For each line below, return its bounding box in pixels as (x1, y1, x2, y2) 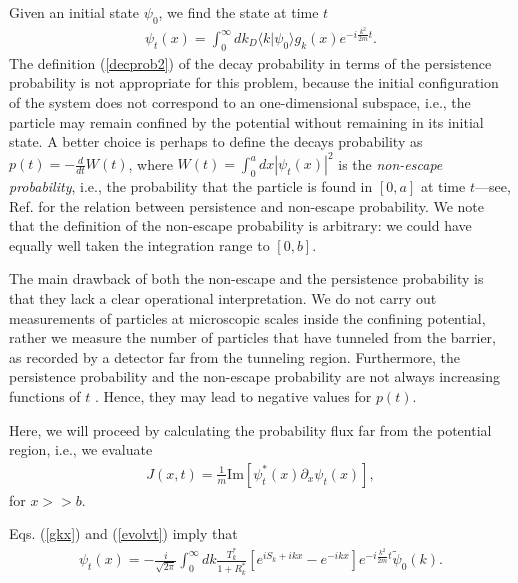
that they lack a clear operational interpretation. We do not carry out (9, 288, 437, 309)
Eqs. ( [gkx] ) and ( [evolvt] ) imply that (9, 523, 238, 544)
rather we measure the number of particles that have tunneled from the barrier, (9, 327, 497, 348)
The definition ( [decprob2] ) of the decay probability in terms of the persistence (9, 52, 492, 73)
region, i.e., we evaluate (9, 439, 153, 460)
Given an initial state (9, 2, 140, 22)
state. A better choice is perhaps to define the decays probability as (9, 131, 423, 152)
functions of (9, 386, 81, 407)
